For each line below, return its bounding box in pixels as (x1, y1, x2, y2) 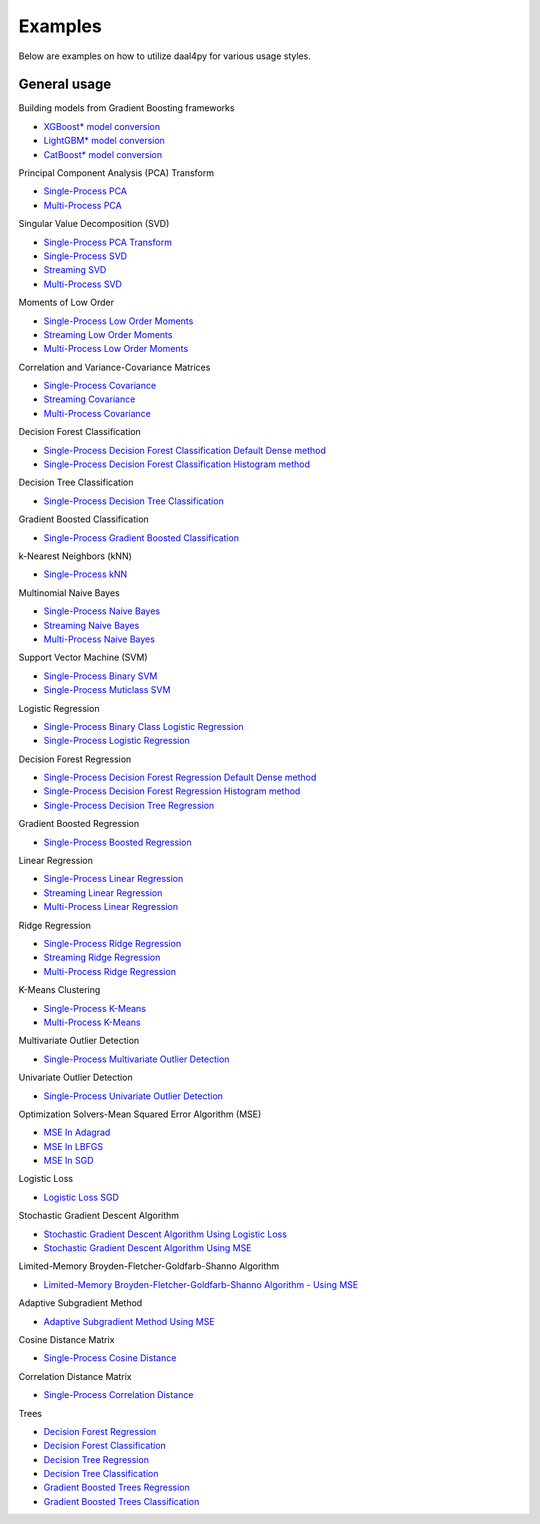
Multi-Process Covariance (43, 407, 152, 419)
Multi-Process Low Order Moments (43, 343, 189, 355)
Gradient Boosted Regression (18, 818, 140, 830)
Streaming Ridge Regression (43, 951, 161, 964)
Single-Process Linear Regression (43, 873, 184, 885)
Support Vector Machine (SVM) (18, 651, 149, 664)
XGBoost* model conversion (43, 120, 161, 132)
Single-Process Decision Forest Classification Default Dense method (43, 444, 327, 456)
